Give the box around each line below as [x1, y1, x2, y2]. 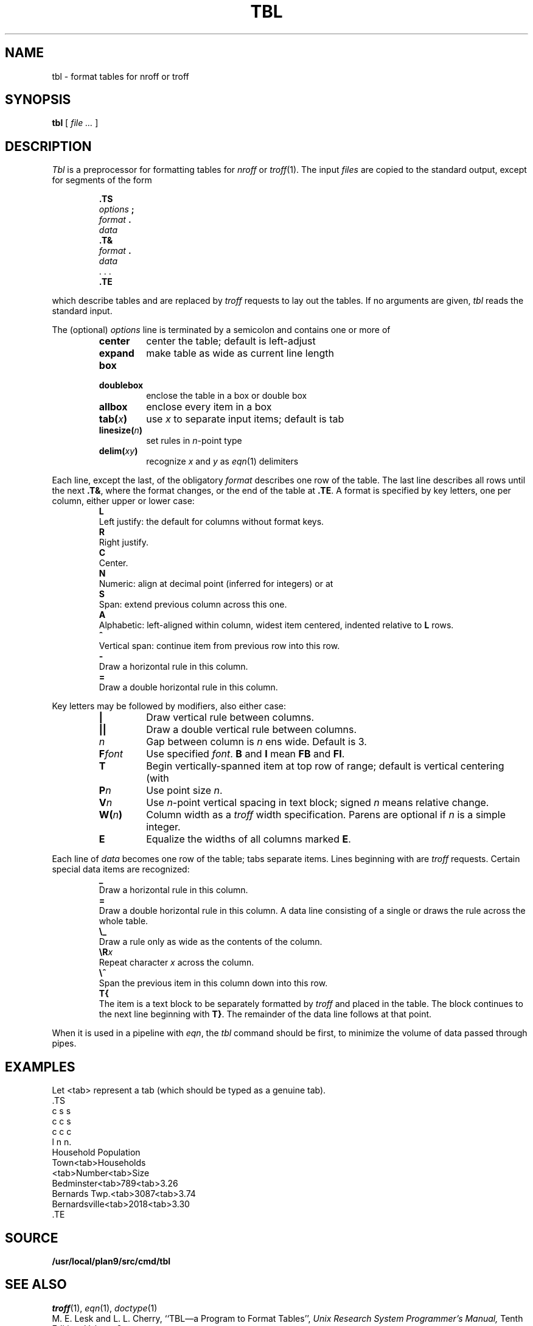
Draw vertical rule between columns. [146, 711, 315, 724]
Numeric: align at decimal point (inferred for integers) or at [99, 578, 333, 589]
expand [99, 347, 134, 360]
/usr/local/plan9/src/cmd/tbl [52, 1255, 171, 1266]
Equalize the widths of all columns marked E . [146, 833, 351, 846]
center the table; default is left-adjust [146, 335, 316, 348]
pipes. [52, 1038, 77, 1049]
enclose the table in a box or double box [146, 390, 307, 401]
